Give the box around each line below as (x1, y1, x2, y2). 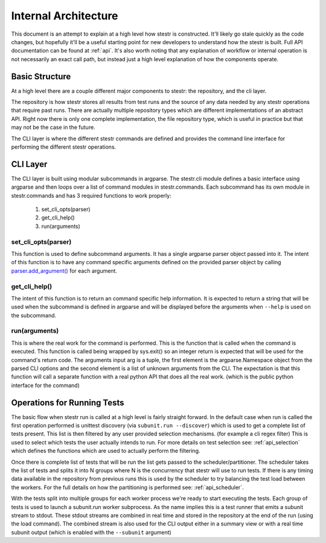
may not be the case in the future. (11, 124, 96, 131)
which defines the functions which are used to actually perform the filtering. (11, 447, 200, 455)
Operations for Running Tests (11, 397, 124, 408)
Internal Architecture (11, 9, 118, 22)
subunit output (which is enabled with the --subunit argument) (11, 528, 171, 536)
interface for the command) (11, 382, 80, 389)
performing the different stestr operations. (11, 143, 117, 151)
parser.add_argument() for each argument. (11, 267, 118, 275)
